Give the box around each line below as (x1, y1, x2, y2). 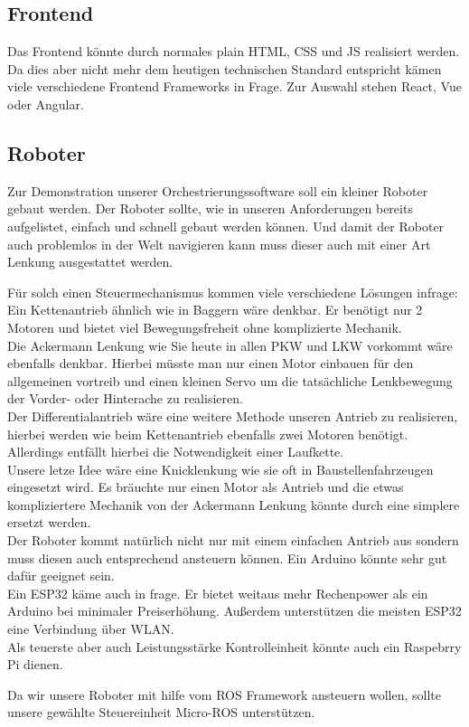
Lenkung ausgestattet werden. (7, 252, 174, 271)
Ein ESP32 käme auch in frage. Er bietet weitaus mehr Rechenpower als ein (7, 583, 428, 602)
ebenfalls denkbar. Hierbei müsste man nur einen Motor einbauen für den (7, 354, 414, 373)
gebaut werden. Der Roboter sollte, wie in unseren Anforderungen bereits (7, 199, 413, 218)
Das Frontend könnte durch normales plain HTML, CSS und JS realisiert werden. (7, 42, 460, 61)
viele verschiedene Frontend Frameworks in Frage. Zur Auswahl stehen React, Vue (7, 77, 462, 96)
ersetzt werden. (7, 513, 91, 532)
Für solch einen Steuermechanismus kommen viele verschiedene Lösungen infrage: (7, 282, 458, 301)
